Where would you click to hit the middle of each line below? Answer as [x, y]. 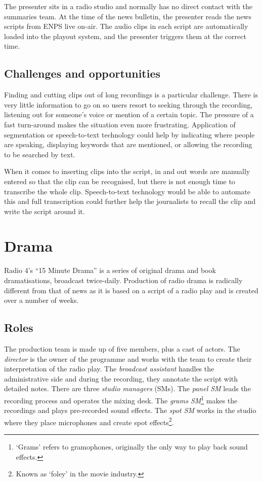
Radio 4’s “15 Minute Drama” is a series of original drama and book [110, 270]
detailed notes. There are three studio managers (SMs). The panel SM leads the [127, 388]
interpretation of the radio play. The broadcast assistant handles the [109, 369]
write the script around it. [45, 211]
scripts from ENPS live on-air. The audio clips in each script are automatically [126, 26]
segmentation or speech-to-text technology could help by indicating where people [129, 134]
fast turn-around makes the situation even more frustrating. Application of [120, 124]
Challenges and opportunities [82, 73]
